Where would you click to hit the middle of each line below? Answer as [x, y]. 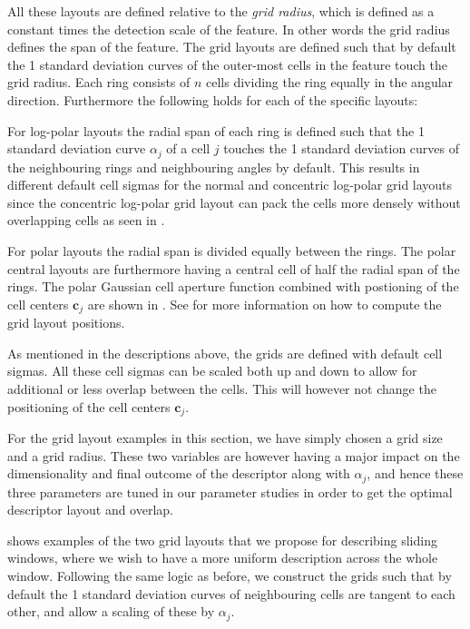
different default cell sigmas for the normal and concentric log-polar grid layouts [230, 185]
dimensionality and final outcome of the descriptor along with [179, 473]
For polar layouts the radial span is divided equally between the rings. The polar [232, 250]
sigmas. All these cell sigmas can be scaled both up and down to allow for [212, 371]
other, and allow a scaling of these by [111, 611]
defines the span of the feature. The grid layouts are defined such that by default [232, 47]
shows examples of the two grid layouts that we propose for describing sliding [222, 540]
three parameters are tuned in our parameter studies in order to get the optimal [230, 491]
